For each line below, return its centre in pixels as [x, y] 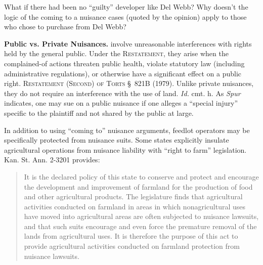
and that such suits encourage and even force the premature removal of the [140, 226]
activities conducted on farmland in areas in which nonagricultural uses [135, 206]
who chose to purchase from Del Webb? [65, 27]
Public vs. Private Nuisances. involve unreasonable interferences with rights [128, 43]
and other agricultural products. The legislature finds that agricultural [133, 196]
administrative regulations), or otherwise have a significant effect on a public [123, 73]
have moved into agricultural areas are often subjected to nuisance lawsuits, [141, 216]
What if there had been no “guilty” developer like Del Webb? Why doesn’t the [126, 7]
